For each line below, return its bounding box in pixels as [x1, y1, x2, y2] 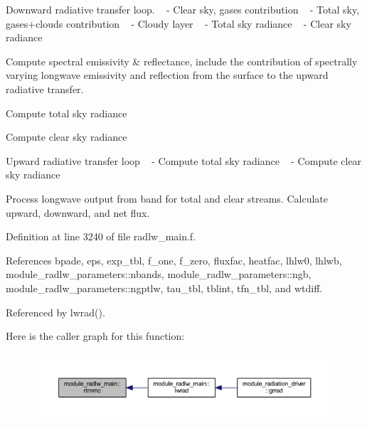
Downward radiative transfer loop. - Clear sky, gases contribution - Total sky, [6, 2, 360, 16]
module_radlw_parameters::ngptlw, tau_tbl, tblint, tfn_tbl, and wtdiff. [6, 280, 323, 295]
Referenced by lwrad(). [6, 304, 105, 319]
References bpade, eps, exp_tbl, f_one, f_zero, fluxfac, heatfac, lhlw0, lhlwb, [6, 252, 342, 267]
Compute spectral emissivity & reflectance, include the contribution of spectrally [6, 53, 358, 68]
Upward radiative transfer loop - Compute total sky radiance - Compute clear [6, 153, 362, 168]
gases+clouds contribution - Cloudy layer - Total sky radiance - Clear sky [6, 16, 351, 31]
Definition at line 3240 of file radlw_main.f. [6, 229, 196, 244]
